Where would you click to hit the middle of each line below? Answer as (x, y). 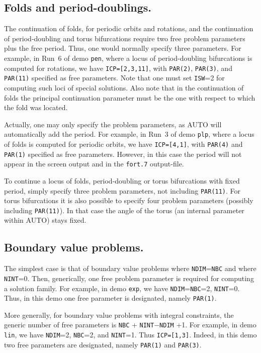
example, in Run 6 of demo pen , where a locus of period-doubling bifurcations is (128, 58)
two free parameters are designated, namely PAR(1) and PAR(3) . (103, 344)
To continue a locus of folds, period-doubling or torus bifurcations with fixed (122, 180)
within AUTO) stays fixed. (45, 220)
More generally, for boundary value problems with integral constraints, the (119, 315)
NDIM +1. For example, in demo (208, 325)
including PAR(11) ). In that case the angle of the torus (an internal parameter (124, 210)
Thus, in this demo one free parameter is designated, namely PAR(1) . (110, 298)
